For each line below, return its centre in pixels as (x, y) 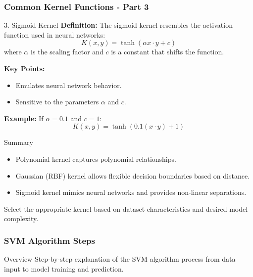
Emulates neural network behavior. (69, 85)
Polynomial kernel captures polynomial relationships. (96, 159)
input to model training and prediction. (64, 268)
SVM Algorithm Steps (50, 240)
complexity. (21, 218)
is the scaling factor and (67, 52)
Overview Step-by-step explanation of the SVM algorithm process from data (120, 259)
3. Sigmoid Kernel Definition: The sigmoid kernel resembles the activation (118, 25)
